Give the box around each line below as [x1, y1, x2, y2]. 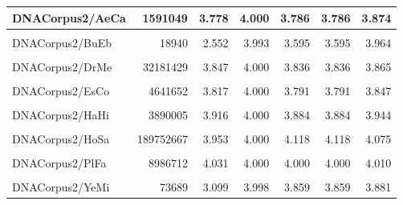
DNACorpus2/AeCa [12, 9, 126, 26]
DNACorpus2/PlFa [12, 155, 107, 171]
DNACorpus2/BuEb [12, 34, 112, 50]
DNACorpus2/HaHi [12, 106, 109, 123]
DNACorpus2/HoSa [12, 130, 110, 147]
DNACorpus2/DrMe [12, 58, 112, 74]
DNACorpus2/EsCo [12, 82, 110, 98]
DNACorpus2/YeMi [12, 179, 110, 195]
